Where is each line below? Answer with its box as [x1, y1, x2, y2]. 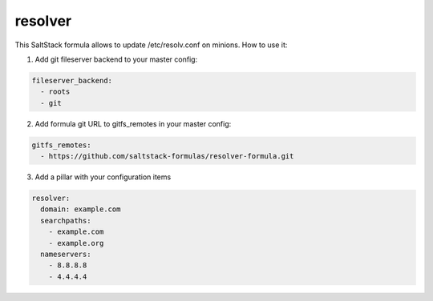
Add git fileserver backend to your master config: [34, 54, 198, 64]
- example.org [48, 239, 104, 247]
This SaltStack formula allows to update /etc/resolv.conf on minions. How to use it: [14, 40, 288, 50]
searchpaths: [40, 216, 91, 225]
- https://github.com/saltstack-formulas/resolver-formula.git [40, 152, 294, 161]
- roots [40, 87, 71, 96]
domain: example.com [40, 205, 121, 214]
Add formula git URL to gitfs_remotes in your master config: [34, 118, 232, 128]
